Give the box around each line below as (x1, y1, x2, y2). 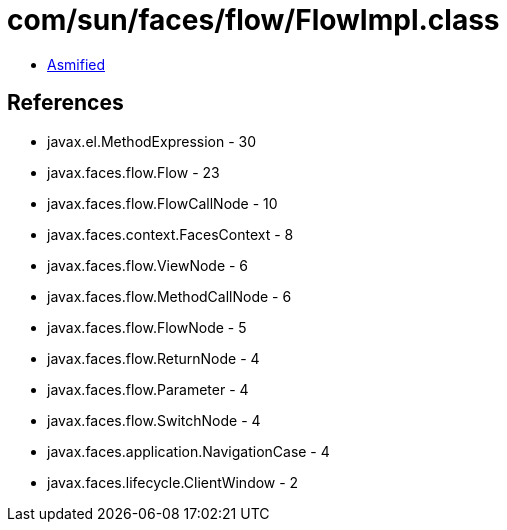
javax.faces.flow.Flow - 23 (47, 163, 220, 181)
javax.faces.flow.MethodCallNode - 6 (47, 287, 292, 305)
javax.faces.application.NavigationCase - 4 (47, 442, 330, 460)
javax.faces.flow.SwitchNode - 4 (47, 411, 261, 429)
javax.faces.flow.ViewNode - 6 (47, 256, 249, 274)
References (7, 90, 124, 116)
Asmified (47, 55, 106, 73)
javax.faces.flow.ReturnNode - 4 (47, 349, 260, 367)
